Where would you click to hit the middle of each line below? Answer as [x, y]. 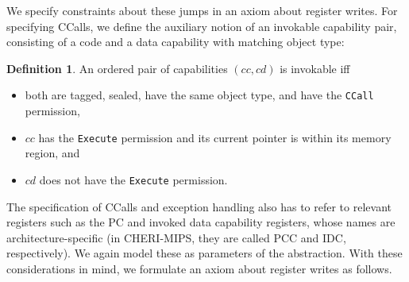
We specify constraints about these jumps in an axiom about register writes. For [202, 10]
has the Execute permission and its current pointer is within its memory [215, 137]
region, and [52, 153]
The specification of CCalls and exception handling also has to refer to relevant [199, 206]
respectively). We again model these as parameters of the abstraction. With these [204, 253]
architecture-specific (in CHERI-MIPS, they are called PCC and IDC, [176, 237]
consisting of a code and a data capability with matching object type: [176, 42]
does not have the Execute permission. [133, 179]
